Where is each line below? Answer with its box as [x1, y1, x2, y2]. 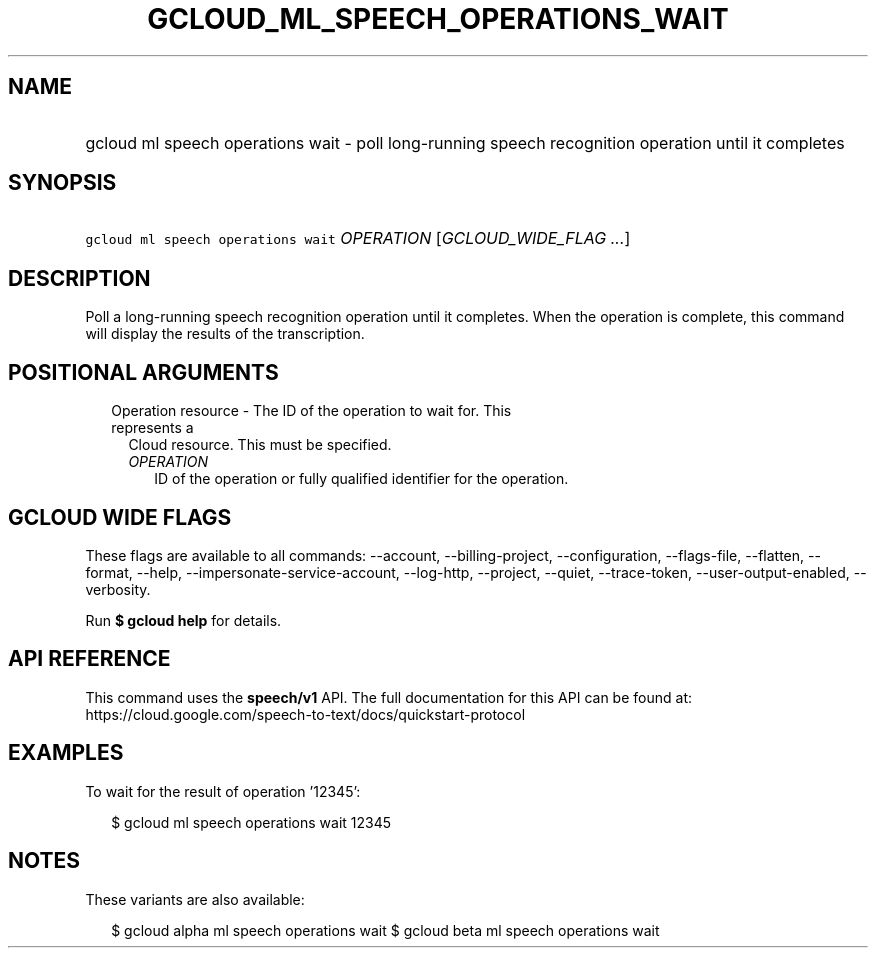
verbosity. [85, 580, 151, 598]
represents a [111, 419, 194, 437]
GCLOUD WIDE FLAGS [8, 504, 232, 530]
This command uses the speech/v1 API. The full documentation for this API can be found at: [85, 688, 692, 706]
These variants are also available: [85, 890, 305, 908]
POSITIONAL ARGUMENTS [8, 359, 279, 385]
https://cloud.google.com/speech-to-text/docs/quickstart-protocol [85, 705, 526, 723]
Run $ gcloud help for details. [85, 611, 282, 629]
